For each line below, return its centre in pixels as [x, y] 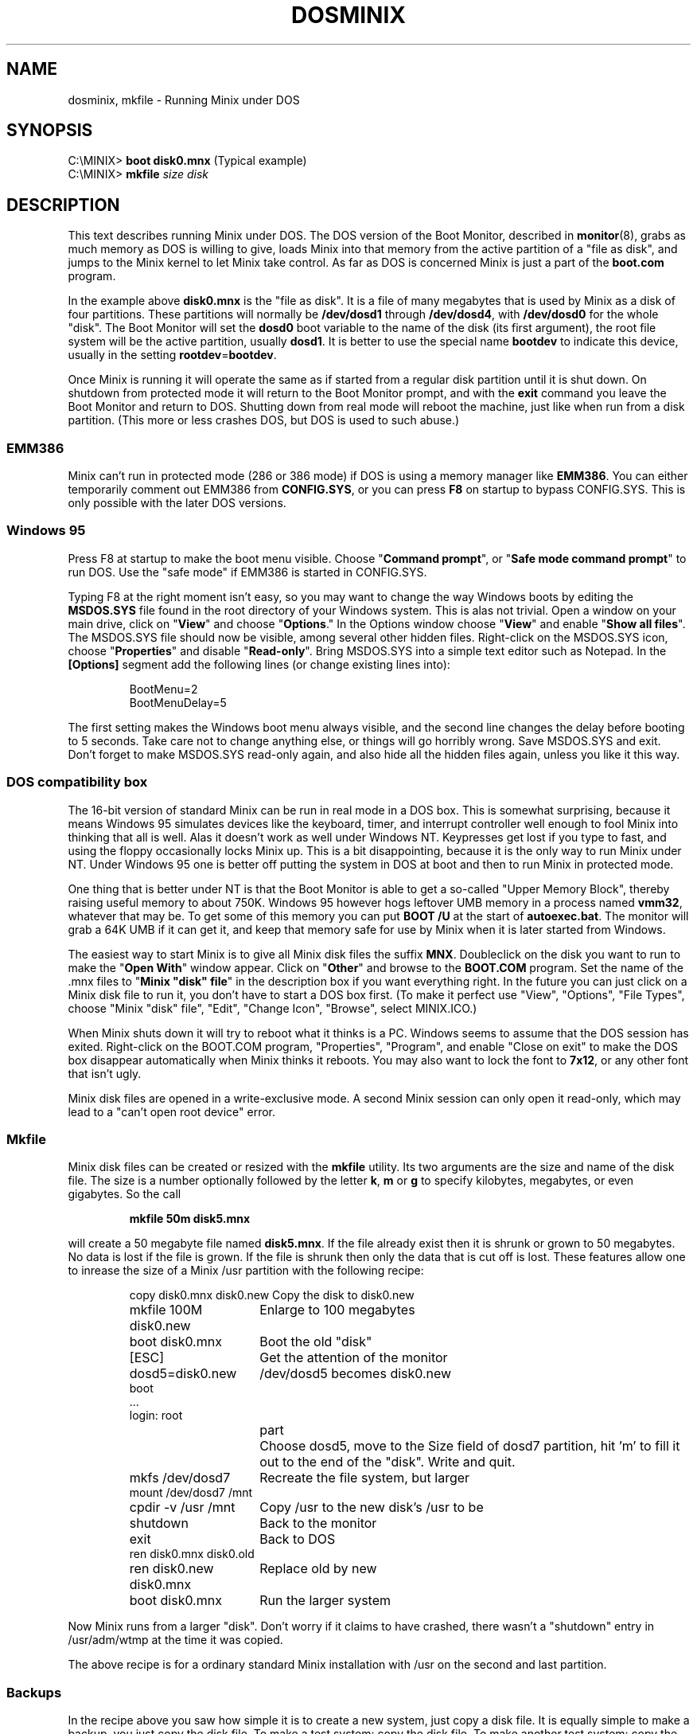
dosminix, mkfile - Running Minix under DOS [184, 100]
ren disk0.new [171, 1569]
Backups [34, 1692]
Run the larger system [325, 1601]
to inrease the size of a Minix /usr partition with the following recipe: [246, 1271]
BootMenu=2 [164, 689]
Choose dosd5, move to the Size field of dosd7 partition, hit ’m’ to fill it [470, 1446]
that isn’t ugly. [105, 1073]
